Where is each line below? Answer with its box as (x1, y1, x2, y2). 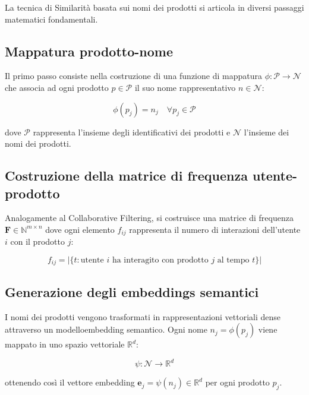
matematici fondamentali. (5, 12, 98, 25)
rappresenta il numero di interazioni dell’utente (129, 223, 301, 235)
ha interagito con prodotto (112, 256, 209, 264)
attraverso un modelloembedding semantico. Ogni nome (5, 323, 207, 336)
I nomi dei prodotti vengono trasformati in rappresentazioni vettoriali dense (5, 310, 281, 323)
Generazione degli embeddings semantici (5, 282, 259, 301)
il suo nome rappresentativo (134, 81, 236, 93)
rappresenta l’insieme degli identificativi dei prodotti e (33, 125, 231, 138)
